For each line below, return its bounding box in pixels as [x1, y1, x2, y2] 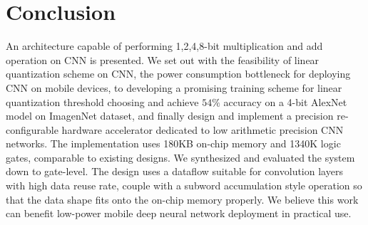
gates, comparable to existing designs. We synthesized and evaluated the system [6, 150, 355, 164]
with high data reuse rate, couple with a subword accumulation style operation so [6, 178, 362, 193]
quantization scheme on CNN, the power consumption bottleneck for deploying [6, 66, 351, 81]
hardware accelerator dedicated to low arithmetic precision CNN [61, 122, 344, 137]
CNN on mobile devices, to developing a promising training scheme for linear [6, 80, 342, 95]
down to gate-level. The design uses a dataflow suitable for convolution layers [6, 164, 343, 179]
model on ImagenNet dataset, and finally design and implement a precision [6, 108, 334, 123]
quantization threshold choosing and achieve [6, 94, 199, 109]
